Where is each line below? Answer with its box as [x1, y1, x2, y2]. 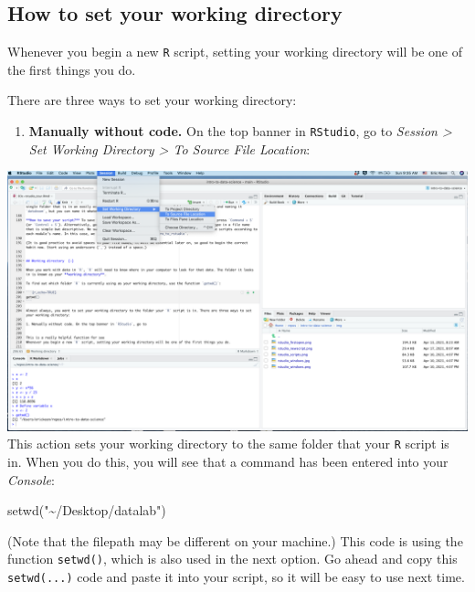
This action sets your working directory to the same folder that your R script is [7, 434, 449, 453]
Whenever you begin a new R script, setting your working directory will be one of [7, 42, 462, 61]
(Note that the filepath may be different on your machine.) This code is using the [7, 531, 463, 550]
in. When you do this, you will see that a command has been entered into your [7, 452, 449, 471]
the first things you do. [7, 59, 136, 79]
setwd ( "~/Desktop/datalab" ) [7, 501, 166, 520]
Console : [7, 470, 55, 489]
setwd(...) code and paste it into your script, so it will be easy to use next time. [7, 567, 465, 587]
